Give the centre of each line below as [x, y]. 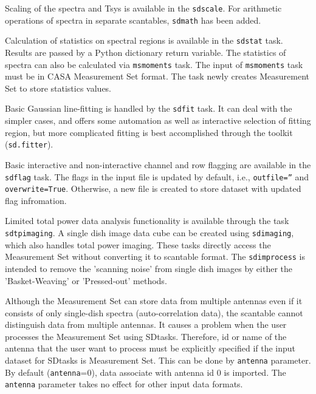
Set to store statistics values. [58, 88]
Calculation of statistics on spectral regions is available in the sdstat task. [144, 40]
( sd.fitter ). [29, 144]
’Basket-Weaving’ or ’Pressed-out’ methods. [86, 280]
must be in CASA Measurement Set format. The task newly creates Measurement [157, 76]
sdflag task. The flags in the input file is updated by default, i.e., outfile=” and [157, 176]
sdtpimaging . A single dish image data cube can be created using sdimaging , [149, 233]
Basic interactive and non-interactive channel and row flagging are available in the [158, 164]
